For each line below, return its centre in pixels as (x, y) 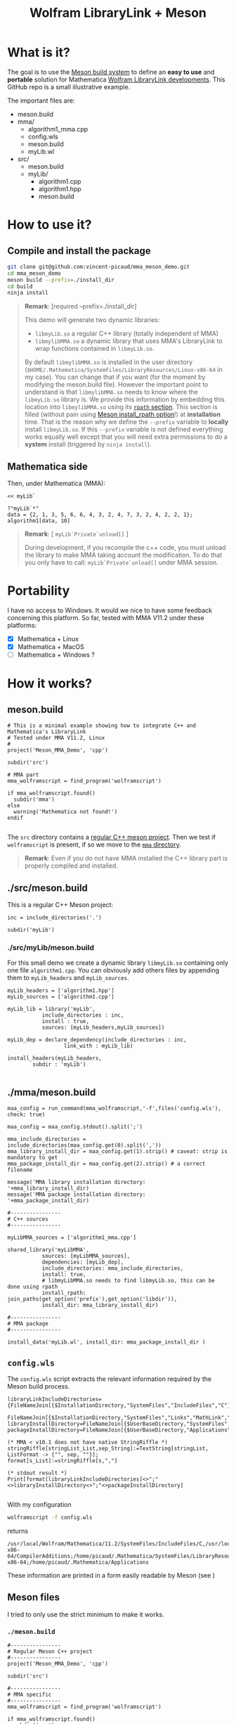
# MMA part (23, 775)
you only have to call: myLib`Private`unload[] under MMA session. (122, 562)
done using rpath (33, 1287)
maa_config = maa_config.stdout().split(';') (75, 1127)
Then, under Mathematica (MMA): (56, 484)
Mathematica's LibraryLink (47, 732)
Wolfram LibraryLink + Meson (118, 13)
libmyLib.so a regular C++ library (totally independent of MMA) (127, 334)
